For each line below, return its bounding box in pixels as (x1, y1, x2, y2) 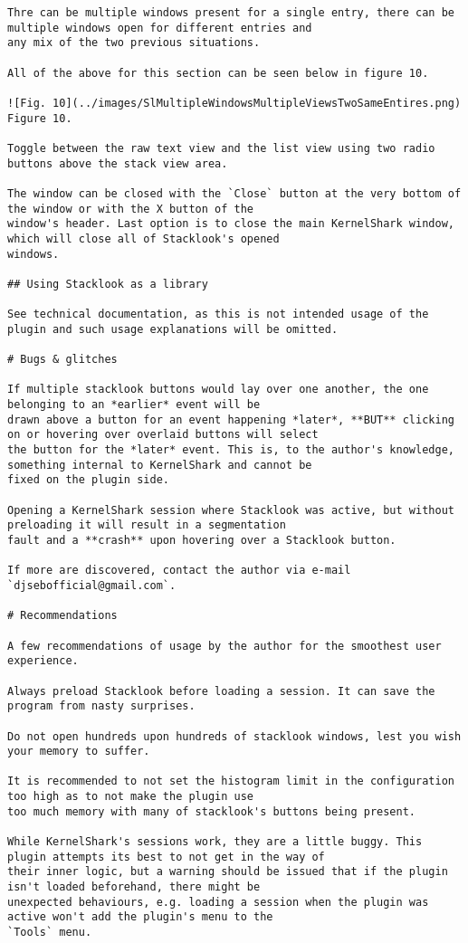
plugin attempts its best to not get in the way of (7, 850, 325, 863)
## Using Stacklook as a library (7, 277, 208, 291)
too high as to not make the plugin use (7, 790, 254, 804)
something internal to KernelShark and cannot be (7, 458, 312, 471)
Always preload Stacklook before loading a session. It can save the (7, 684, 435, 698)
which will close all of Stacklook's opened (7, 232, 280, 245)
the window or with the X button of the (7, 202, 254, 215)
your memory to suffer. (7, 745, 150, 758)
